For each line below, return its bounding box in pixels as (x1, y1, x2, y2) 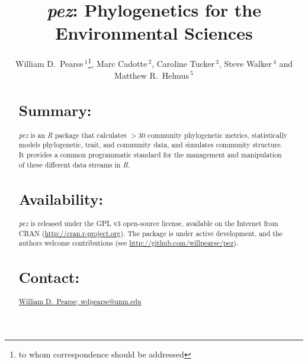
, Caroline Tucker (152, 57, 214, 69)
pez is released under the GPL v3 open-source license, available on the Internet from (18, 218, 278, 228)
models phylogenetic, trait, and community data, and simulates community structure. (18, 140, 283, 150)
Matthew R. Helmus (114, 69, 189, 81)
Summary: (18, 100, 92, 121)
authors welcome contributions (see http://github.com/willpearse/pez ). (18, 238, 239, 248)
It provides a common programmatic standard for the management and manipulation (18, 150, 282, 160)
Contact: (18, 267, 80, 288)
